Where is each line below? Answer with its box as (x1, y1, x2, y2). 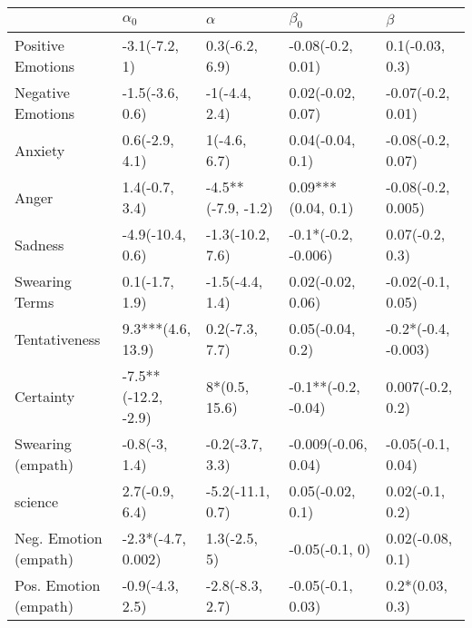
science (15, 490, 59, 512)
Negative (15, 82, 70, 103)
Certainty (15, 386, 75, 407)
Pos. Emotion (15, 574, 101, 596)
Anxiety (15, 139, 65, 161)
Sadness (15, 233, 64, 255)
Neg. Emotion (15, 527, 103, 549)
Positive (15, 34, 64, 56)
